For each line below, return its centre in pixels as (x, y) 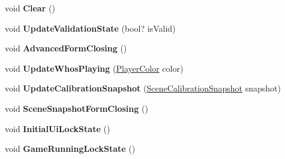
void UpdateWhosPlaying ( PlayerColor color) (94, 68)
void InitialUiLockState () (58, 128)
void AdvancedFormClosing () (66, 48)
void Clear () (30, 8)
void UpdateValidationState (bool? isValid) (90, 28)
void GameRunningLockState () (70, 149)
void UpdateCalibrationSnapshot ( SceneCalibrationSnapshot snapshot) (143, 88)
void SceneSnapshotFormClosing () (76, 108)
